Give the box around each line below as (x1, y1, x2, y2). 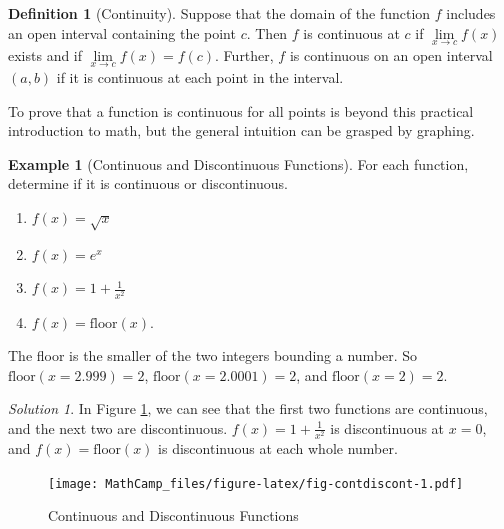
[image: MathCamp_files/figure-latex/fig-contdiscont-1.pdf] (48, 476, 464, 491)
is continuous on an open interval (289, 44, 493, 65)
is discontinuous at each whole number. (158, 438, 398, 459)
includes (446, 3, 496, 23)
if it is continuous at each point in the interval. (56, 67, 344, 88)
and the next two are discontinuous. (8, 417, 228, 438)
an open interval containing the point (8, 22, 236, 43)
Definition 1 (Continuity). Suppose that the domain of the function (8, 3, 431, 23)
